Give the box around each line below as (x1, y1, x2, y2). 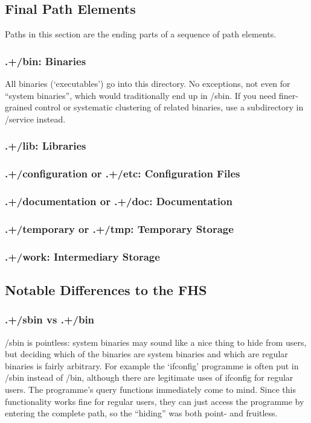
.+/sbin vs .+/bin (5, 312, 95, 327)
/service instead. (5, 112, 66, 125)
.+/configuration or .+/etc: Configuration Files (5, 166, 240, 181)
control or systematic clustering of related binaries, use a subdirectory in (34, 101, 304, 113)
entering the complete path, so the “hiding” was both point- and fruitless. (5, 407, 278, 419)
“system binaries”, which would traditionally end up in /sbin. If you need (5, 89, 277, 101)
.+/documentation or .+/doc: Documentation (5, 194, 232, 208)
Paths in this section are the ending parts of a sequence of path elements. (5, 28, 277, 40)
